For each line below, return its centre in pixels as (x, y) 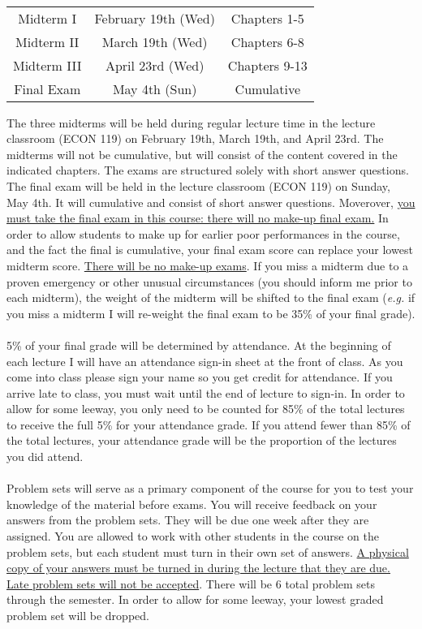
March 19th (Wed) (155, 41)
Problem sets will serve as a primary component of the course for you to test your (210, 488)
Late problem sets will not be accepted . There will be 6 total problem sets (191, 583)
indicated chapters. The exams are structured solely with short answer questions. (208, 170)
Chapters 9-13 (267, 65)
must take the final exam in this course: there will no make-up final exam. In (198, 218)
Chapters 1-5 (267, 18)
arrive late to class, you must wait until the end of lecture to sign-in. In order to (206, 392)
